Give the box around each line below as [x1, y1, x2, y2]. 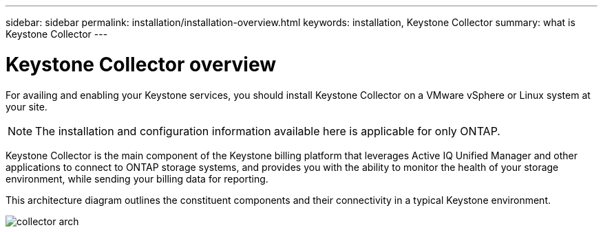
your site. [6, 100, 47, 113]
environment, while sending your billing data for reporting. [6, 172, 268, 185]
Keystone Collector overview [6, 52, 276, 76]
